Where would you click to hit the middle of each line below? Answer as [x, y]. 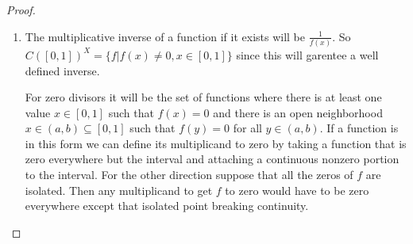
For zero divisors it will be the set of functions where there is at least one [203, 97]
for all [247, 128]
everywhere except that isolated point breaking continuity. [167, 206]
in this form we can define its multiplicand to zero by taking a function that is [216, 143]
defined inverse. [62, 70]
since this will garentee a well [307, 54]
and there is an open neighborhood [298, 112]
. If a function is [359, 128]
